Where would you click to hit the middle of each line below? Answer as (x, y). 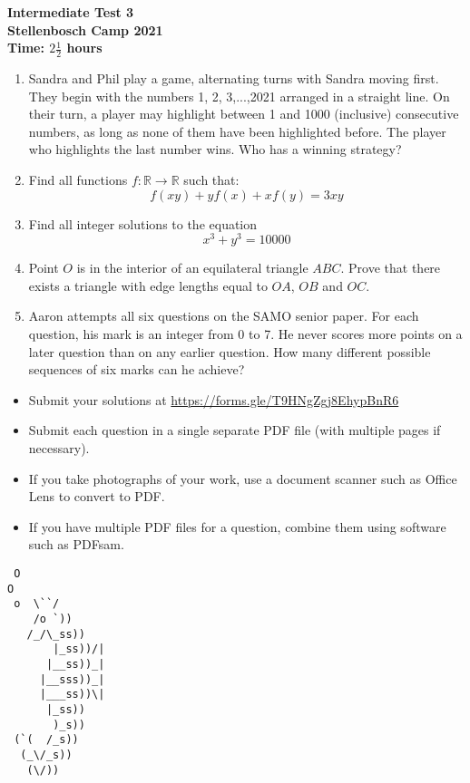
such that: (211, 179)
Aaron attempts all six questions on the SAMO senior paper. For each (224, 316)
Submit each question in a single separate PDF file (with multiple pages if (235, 430)
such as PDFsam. (76, 544)
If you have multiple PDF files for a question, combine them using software (237, 526)
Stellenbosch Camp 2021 (85, 29)
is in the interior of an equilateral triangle (192, 268)
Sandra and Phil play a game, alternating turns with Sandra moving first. (234, 78)
